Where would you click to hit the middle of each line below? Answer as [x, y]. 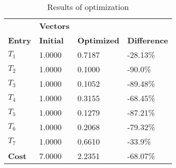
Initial [51, 40]
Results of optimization [88, 7]
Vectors [54, 26]
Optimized [99, 40]
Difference [148, 40]
